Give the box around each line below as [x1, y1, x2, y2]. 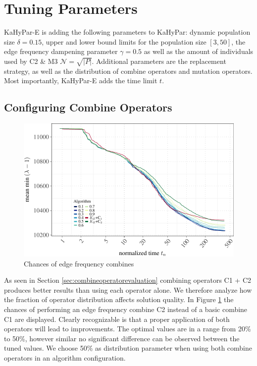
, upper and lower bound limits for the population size [42, 36, 206, 47]
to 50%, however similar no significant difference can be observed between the [4, 333, 240, 343]
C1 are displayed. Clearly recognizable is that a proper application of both [4, 314, 230, 324]
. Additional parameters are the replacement [92, 55, 226, 66]
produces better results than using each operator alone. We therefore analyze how [4, 284, 252, 295]
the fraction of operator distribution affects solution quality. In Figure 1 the [4, 294, 234, 305]
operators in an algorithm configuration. [4, 353, 126, 363]
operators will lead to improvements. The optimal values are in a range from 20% [4, 323, 251, 334]
